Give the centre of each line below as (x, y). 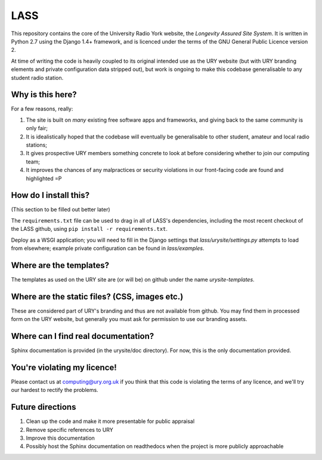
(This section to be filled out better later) (61, 209)
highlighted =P (44, 178)
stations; (37, 145)
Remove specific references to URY (69, 430)
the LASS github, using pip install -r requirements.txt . (89, 229)
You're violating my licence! (64, 367)
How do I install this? (50, 195)
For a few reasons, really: (42, 109)
